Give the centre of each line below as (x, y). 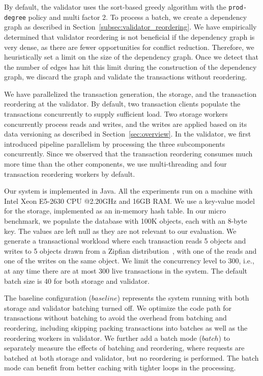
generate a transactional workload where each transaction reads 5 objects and (125, 241)
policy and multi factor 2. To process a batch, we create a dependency (138, 17)
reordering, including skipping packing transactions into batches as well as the (126, 327)
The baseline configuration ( (48, 298)
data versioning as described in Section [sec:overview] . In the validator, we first (128, 134)
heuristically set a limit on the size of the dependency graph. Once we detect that (131, 57)
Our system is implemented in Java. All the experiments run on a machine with (128, 191)
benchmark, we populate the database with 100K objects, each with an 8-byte (126, 221)
